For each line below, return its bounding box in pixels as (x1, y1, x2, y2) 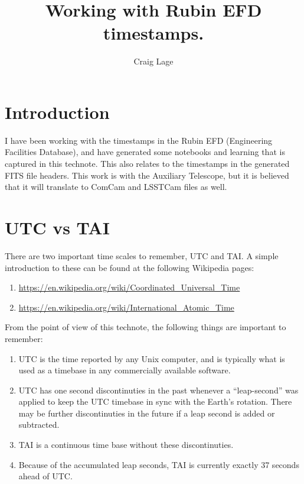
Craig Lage (133, 55, 174, 67)
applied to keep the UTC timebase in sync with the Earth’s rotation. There (18, 395, 292, 408)
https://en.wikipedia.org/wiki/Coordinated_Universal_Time (18, 281, 240, 293)
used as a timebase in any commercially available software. (18, 364, 231, 376)
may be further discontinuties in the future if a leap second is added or (18, 406, 275, 419)
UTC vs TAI (5, 215, 110, 239)
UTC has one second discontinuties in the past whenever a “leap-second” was (18, 383, 299, 396)
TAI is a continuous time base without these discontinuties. (18, 438, 234, 451)
